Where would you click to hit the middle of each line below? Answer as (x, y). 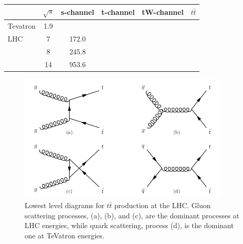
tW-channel (163, 12)
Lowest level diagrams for (65, 205)
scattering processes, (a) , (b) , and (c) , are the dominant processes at (132, 215)
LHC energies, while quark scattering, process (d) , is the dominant (129, 225)
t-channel (118, 12)
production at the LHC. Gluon (163, 205)
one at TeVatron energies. (65, 235)
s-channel (77, 12)
